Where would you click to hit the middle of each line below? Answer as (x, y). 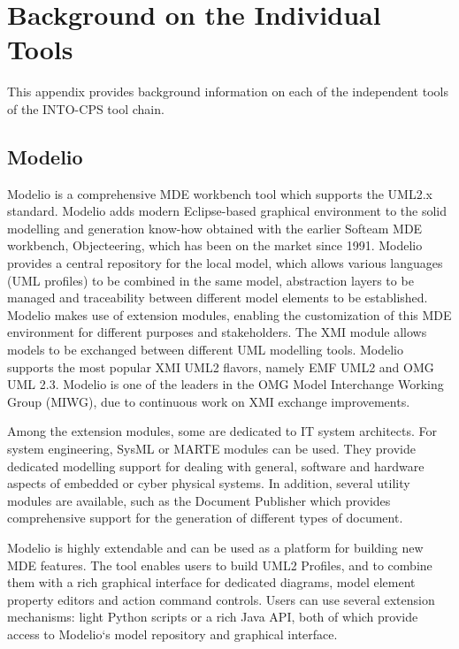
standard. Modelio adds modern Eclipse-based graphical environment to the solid (227, 211)
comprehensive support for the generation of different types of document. (205, 518)
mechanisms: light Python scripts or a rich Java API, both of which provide (213, 617)
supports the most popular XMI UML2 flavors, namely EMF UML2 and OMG (221, 366)
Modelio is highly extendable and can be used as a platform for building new (215, 547)
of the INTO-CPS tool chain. (86, 108)
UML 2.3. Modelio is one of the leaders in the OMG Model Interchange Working (226, 384)
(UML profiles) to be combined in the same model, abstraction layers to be (210, 280)
